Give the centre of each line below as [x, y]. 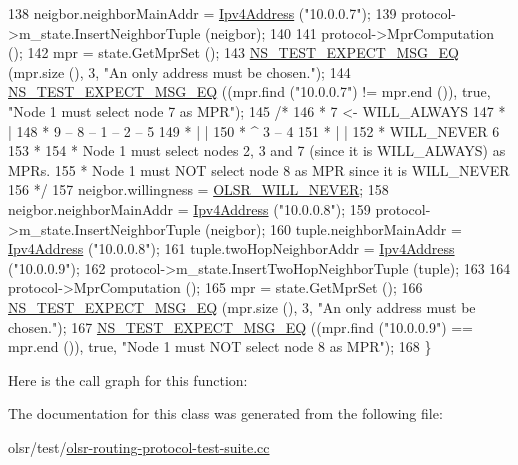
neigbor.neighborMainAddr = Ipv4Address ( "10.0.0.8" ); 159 [189, 208]
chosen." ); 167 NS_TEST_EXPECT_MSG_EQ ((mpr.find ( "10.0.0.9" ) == [241, 326]
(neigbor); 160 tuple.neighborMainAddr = [333, 228]
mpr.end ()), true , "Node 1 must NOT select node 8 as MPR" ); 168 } [220, 346]
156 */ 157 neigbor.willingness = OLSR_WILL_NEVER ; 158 [198, 189]
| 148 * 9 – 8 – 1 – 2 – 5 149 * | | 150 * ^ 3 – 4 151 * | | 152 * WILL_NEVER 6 [254, 130]
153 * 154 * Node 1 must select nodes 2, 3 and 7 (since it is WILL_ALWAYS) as [257, 150]
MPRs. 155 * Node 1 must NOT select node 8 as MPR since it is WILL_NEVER [259, 169]
